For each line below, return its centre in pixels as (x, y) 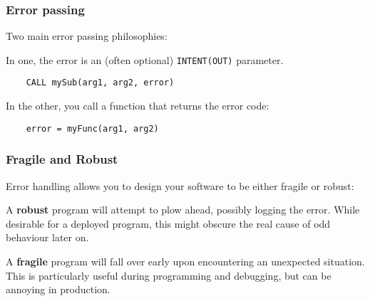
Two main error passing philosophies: (87, 36)
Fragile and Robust (62, 159)
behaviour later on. (47, 237)
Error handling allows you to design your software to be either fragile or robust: (180, 185)
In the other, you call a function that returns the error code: (138, 106)
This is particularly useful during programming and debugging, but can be (169, 275)
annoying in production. (58, 289)
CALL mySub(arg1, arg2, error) (100, 83)
